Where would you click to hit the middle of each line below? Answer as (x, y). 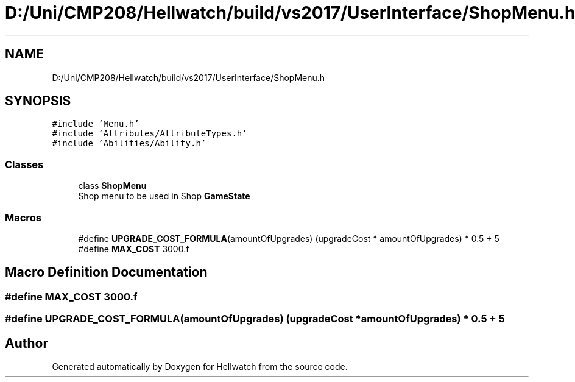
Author (26, 343)
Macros (23, 217)
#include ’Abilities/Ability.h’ (129, 143)
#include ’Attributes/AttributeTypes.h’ (150, 134)
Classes (24, 164)
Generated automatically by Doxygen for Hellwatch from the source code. (200, 366)
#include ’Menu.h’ (96, 124)
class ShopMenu (112, 186)
